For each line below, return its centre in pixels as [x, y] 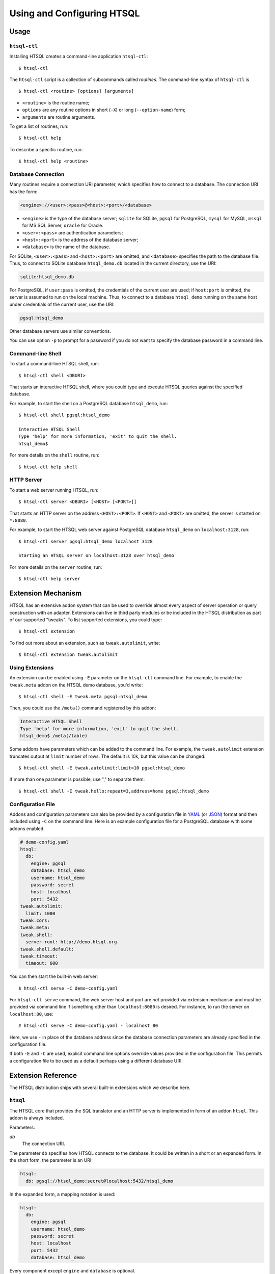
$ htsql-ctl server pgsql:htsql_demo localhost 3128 [86, 541]
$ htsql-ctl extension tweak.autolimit [68, 655]
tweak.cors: [35, 920]
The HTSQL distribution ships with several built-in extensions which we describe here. [100, 1087]
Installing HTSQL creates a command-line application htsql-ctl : [79, 57]
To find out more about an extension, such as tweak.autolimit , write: [85, 643]
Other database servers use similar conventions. [60, 331]
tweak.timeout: [39, 956]
